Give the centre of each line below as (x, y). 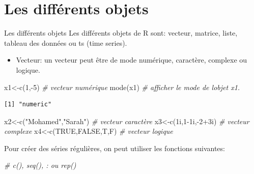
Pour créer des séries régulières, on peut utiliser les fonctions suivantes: (115, 148)
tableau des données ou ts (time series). (66, 42)
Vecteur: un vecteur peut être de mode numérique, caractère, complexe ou (132, 60)
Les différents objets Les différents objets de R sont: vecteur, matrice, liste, (121, 33)
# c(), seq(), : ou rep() (40, 165)
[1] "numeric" (28, 105)
